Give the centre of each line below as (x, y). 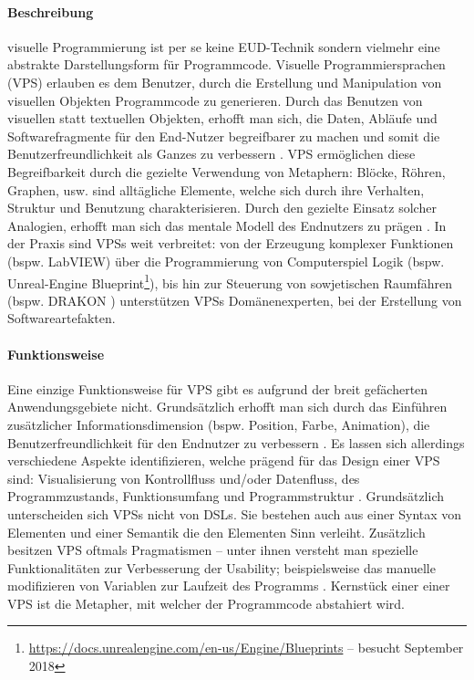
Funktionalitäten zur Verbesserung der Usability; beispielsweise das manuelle (222, 567)
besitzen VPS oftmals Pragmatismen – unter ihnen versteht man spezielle (213, 550)
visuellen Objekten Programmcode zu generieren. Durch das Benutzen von (215, 100)
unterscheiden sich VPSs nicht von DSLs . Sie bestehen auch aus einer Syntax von (235, 513)
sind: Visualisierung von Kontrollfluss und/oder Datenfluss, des (184, 478)
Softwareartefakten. (62, 318)
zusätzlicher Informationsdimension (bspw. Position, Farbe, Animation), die (219, 424)
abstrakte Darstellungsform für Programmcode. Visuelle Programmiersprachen (227, 64)
